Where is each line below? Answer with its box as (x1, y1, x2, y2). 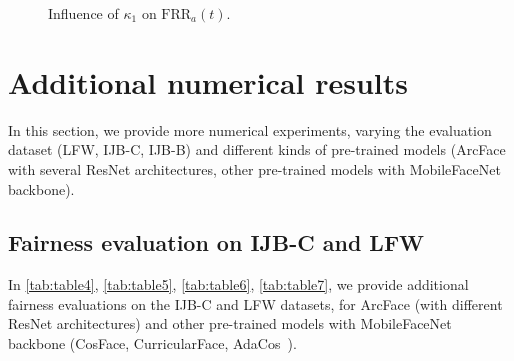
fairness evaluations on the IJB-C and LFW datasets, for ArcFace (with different (8, 293, 503, 314)
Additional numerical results (8, 61, 408, 102)
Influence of (48, 3, 119, 23)
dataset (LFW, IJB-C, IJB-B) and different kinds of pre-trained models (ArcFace (8, 139, 506, 160)
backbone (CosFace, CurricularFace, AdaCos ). (8, 333, 297, 354)
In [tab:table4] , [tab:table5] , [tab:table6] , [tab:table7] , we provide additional (8, 274, 469, 295)
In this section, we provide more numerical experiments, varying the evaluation (8, 119, 492, 140)
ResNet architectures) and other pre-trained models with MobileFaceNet (8, 313, 452, 334)
